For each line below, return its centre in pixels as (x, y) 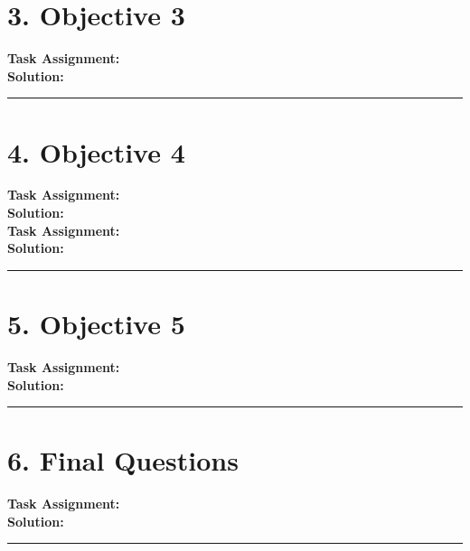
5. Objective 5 (96, 323)
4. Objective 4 (96, 151)
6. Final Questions (123, 460)
